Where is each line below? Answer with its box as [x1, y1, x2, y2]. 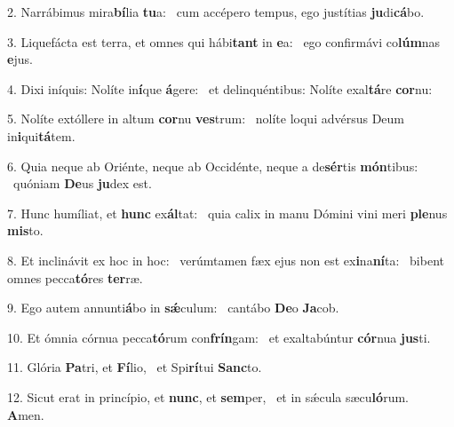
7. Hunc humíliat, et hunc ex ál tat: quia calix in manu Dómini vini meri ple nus [7, 203, 448, 222]
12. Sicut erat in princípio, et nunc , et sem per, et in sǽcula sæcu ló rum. [7, 387, 409, 406]
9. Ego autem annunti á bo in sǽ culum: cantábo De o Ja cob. [7, 298, 339, 317]
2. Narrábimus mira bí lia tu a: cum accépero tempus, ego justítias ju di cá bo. [7, 3, 425, 20]
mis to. [7, 221, 44, 240]
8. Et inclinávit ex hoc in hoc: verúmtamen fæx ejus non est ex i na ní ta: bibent [7, 250, 444, 269]
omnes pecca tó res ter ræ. [7, 268, 143, 287]
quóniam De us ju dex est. [12, 174, 152, 193]
